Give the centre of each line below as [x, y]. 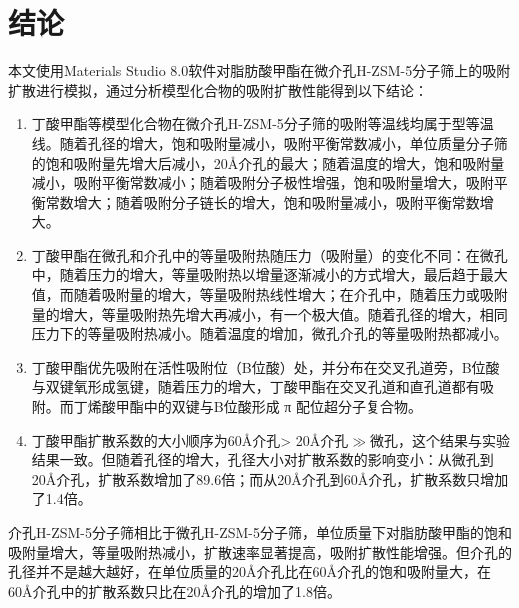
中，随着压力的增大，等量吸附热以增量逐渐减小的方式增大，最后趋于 [255, 274]
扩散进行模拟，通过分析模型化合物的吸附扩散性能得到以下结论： [218, 89]
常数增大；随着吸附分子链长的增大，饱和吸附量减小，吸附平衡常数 [262, 201]
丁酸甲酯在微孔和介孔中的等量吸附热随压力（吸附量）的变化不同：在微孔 [269, 254]
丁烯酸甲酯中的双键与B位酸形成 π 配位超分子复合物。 [248, 406]
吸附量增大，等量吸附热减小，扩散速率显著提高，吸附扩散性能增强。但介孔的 [260, 551]
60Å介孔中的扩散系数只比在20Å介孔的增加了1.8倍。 [174, 590]
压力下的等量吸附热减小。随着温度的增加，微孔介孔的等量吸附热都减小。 [269, 333]
